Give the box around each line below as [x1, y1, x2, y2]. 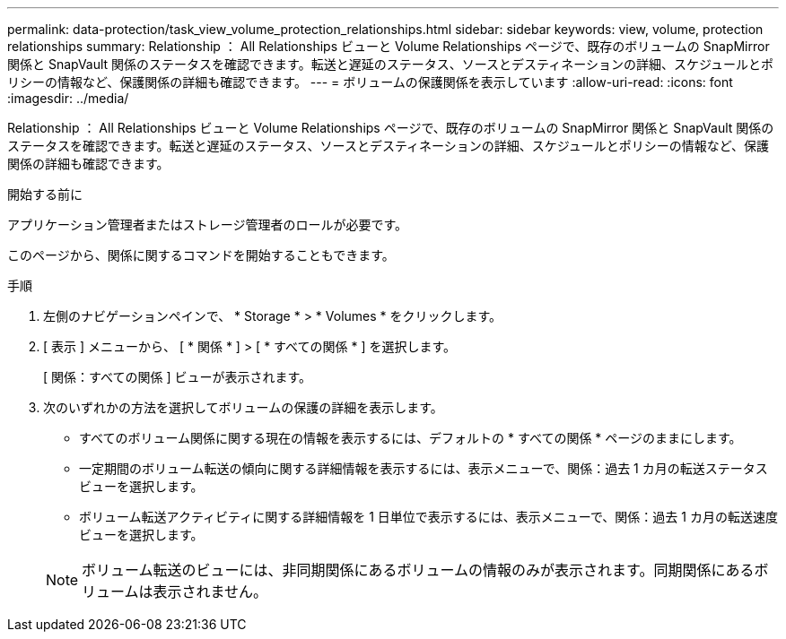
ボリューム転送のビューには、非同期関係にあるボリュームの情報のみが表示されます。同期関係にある [82, 561, 755, 579]
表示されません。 [153, 583, 268, 600]
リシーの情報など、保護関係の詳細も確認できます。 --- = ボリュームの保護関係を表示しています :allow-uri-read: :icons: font [7, 74, 733, 90]
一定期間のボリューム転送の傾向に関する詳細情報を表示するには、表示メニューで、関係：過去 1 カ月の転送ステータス [79, 461, 768, 476]
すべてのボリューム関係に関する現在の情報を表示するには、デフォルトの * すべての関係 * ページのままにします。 [79, 430, 742, 445]
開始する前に [7, 186, 83, 202]
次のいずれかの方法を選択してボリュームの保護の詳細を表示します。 [43, 400, 443, 415]
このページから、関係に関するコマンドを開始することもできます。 [7, 247, 395, 263]
